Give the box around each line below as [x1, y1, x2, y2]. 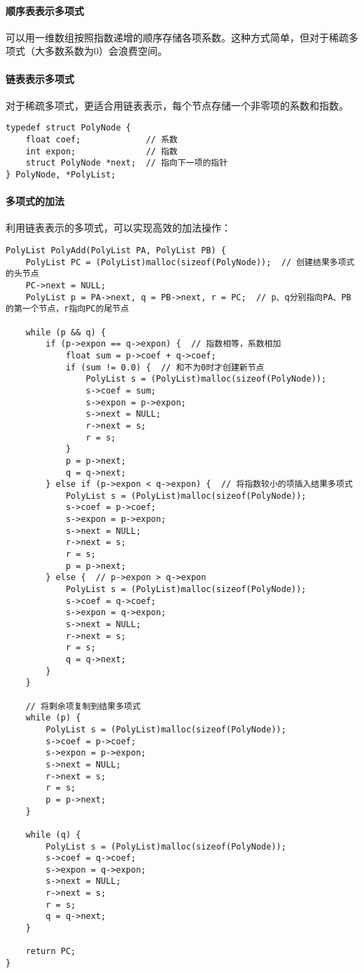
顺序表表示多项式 [6, 3, 84, 18]
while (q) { [25, 829, 81, 840]
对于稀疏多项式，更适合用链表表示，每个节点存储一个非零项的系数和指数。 [6, 98, 349, 112]
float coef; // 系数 [25, 135, 178, 145]
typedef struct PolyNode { [6, 123, 131, 133]
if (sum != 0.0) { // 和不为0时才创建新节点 [65, 362, 265, 373]
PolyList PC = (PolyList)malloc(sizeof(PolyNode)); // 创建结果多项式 [25, 257, 355, 267]
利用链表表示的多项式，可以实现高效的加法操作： [6, 220, 231, 235]
